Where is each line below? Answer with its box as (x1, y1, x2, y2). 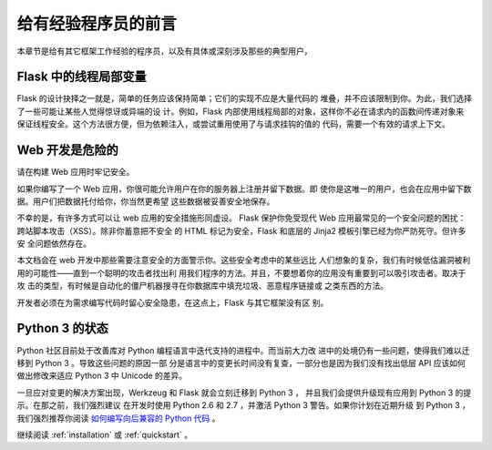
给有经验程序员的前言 (16, 14, 178, 34)
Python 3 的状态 (16, 321, 108, 336)
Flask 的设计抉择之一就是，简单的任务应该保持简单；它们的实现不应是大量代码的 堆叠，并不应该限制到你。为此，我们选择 (16, 93, 473, 104)
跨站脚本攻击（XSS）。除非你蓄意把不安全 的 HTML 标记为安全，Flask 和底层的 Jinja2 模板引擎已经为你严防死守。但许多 (16, 225, 466, 236)
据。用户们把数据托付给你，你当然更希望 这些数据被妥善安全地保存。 (16, 196, 275, 207)
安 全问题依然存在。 (16, 238, 91, 250)
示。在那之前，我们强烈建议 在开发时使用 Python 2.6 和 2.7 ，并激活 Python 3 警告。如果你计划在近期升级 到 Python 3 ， (16, 400, 471, 411)
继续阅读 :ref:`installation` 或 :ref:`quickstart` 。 (16, 429, 193, 440)
